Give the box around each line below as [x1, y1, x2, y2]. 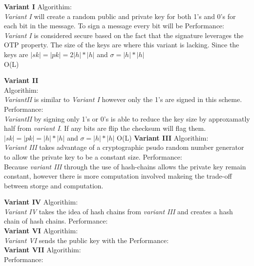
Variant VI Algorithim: [4, 225, 78, 236]
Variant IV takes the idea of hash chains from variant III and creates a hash [4, 206, 233, 216]
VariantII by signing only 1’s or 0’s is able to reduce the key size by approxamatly [4, 113, 250, 123]
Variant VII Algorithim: [4, 245, 81, 255]
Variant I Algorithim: [4, 1, 72, 11]
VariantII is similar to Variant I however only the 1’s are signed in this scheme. [4, 94, 242, 104]
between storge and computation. [4, 180, 104, 190]
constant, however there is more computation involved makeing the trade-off [4, 171, 232, 181]
